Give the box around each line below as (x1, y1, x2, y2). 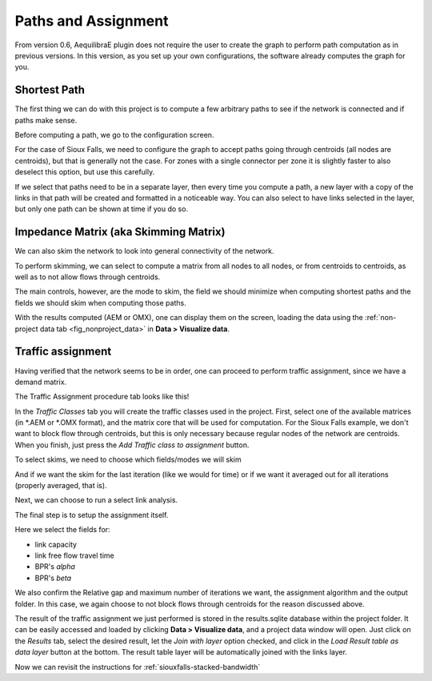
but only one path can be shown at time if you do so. (14, 204, 188, 214)
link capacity (34, 539, 78, 549)
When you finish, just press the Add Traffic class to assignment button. (14, 440, 250, 450)
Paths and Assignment (14, 12, 169, 30)
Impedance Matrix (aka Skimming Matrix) (14, 225, 226, 239)
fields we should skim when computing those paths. (14, 298, 187, 307)
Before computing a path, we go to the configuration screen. (14, 130, 214, 140)
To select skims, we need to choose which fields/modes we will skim (14, 455, 242, 464)
